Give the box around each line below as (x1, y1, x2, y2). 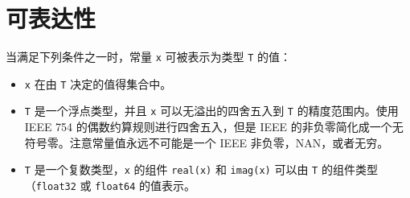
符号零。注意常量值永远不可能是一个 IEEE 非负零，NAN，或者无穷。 (24, 134, 389, 151)
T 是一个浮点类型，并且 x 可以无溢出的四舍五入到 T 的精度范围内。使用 (24, 102, 399, 119)
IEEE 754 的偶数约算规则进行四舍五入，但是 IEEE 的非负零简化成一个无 (24, 118, 404, 135)
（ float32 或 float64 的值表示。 (24, 176, 196, 193)
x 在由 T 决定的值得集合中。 (24, 75, 172, 92)
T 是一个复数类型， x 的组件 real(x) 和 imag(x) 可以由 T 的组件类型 (24, 161, 378, 178)
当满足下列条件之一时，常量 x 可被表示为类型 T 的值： (6, 48, 292, 65)
